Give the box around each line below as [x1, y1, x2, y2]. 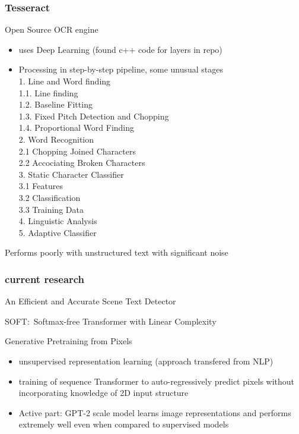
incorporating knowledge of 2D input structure [18, 386, 189, 399]
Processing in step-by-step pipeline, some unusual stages [18, 63, 224, 76]
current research [5, 271, 85, 286]
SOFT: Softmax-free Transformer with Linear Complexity [5, 315, 217, 327]
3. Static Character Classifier [18, 168, 124, 180]
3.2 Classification [18, 191, 81, 203]
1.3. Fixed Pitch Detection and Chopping [18, 109, 169, 122]
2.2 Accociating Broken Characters [18, 156, 145, 169]
